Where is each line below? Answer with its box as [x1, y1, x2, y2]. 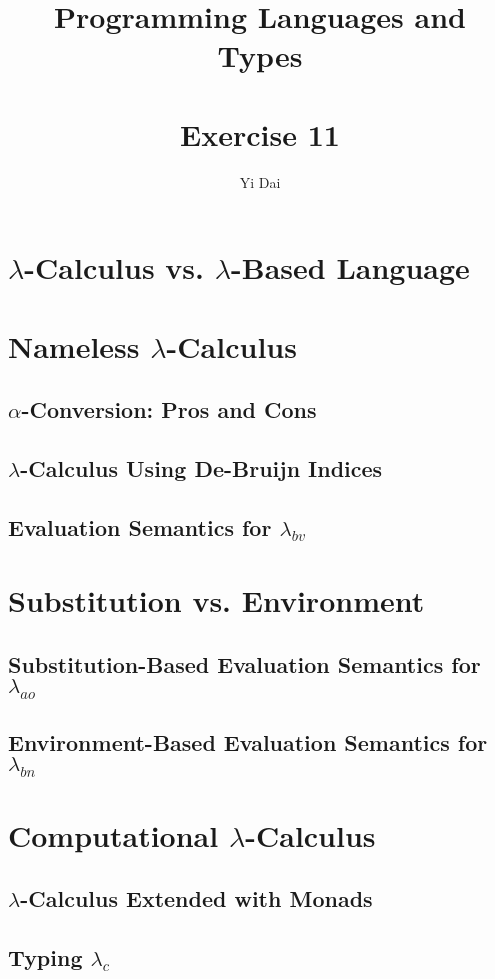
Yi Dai [239, 171, 281, 192]
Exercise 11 [180, 113, 340, 154]
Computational [8, 814, 219, 855]
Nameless [8, 325, 140, 366]
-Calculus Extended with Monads [20, 883, 373, 914]
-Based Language [231, 247, 470, 288]
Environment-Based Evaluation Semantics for [8, 726, 488, 757]
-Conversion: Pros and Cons [21, 394, 317, 425]
